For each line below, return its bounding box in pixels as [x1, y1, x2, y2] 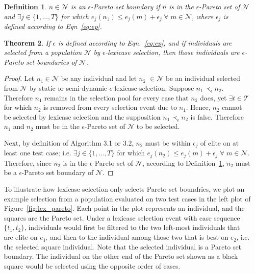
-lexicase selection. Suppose [112, 83, 194, 93]
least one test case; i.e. [4, 148, 72, 158]
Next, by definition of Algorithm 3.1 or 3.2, [4, 137, 134, 148]
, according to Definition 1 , [142, 157, 225, 168]
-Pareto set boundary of [22, 167, 94, 177]
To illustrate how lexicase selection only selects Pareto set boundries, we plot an [4, 184, 245, 194]
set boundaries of [26, 56, 77, 67]
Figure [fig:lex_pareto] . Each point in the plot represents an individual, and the [4, 203, 245, 213]
